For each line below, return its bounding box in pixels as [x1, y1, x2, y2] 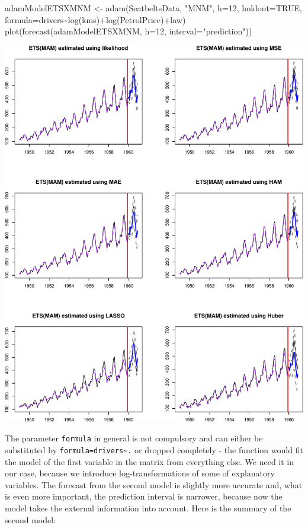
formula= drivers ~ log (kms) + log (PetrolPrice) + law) [5, 13, 186, 26]
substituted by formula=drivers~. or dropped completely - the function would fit [5, 444, 303, 456]
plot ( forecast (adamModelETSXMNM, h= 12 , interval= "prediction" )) [5, 25, 252, 37]
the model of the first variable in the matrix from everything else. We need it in [5, 455, 294, 467]
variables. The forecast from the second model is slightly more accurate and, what [5, 478, 303, 491]
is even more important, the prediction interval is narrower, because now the [5, 490, 283, 502]
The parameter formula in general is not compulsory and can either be [5, 432, 263, 444]
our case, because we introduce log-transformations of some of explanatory [5, 467, 275, 479]
